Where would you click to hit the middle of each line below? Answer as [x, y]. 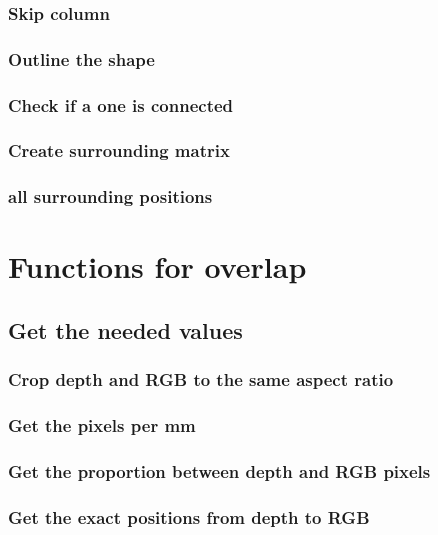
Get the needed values [125, 329]
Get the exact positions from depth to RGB [189, 516]
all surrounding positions [110, 196]
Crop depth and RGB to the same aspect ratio [201, 379]
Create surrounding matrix [119, 150]
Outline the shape [81, 58]
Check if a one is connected [121, 104]
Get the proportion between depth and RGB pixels [219, 470]
